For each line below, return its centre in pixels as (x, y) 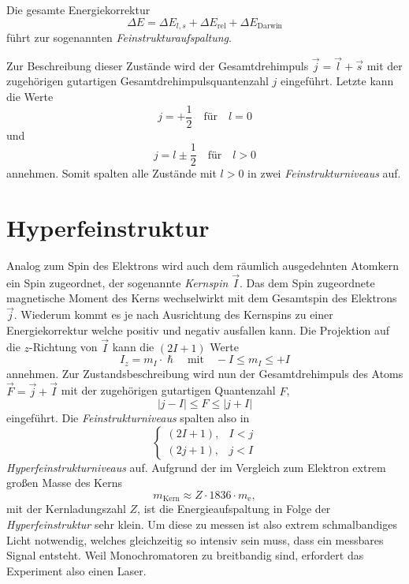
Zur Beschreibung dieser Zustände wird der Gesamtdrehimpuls (158, 65)
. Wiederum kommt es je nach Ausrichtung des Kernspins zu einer (173, 314)
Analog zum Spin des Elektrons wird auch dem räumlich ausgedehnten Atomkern (203, 266)
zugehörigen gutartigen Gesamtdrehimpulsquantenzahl (138, 81)
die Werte (30, 97)
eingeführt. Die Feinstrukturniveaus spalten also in (128, 418)
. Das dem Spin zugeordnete (307, 282)
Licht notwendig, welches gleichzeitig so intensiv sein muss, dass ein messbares (195, 539)
